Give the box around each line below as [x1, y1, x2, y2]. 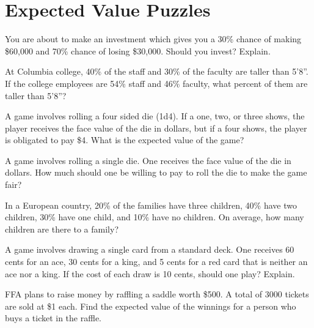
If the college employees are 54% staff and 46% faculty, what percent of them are [5, 76, 308, 89]
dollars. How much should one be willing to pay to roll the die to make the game [5, 166, 307, 179]
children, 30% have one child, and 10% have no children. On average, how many [5, 211, 304, 223]
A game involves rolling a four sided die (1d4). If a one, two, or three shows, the [5, 110, 305, 122]
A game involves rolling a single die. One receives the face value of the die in [5, 154, 291, 166]
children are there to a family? [5, 222, 119, 235]
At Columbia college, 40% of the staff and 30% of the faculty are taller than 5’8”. [5, 65, 309, 78]
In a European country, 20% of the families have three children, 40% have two [5, 198, 297, 211]
